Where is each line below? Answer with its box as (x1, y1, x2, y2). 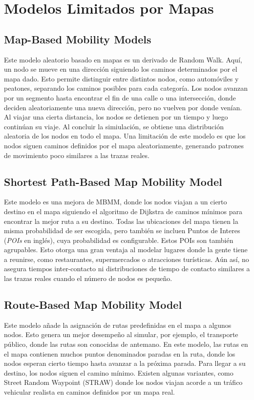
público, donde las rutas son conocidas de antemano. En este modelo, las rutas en (4, 339, 248, 349)
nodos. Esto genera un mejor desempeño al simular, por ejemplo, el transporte (4, 329, 238, 340)
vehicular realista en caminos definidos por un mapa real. (4, 387, 175, 397)
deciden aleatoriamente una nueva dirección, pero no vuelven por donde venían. (4, 102, 242, 112)
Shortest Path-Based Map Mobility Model (4, 174, 222, 189)
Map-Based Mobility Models (4, 31, 151, 46)
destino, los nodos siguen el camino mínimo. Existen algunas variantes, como (4, 367, 233, 378)
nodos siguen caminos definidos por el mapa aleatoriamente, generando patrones (4, 140, 244, 150)
